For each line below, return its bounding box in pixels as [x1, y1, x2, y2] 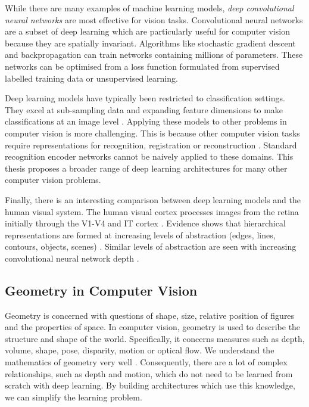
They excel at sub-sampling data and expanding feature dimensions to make [5, 103, 283, 116]
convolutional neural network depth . [5, 251, 139, 264]
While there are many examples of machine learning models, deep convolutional [5, 2, 294, 14]
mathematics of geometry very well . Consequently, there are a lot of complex [5, 356, 288, 368]
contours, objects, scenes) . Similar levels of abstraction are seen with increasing [5, 240, 296, 253]
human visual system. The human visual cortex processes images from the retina [5, 205, 299, 218]
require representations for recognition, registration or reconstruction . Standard [5, 138, 297, 151]
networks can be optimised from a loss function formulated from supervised [5, 60, 280, 72]
